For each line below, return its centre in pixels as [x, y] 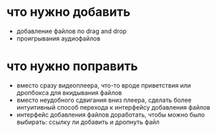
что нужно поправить [72, 66]
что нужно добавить [68, 12]
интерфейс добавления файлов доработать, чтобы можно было [111, 114]
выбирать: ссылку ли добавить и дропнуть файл [88, 122]
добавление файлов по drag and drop [72, 31]
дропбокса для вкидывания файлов [69, 92]
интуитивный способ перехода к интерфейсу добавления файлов [113, 107]
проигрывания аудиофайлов [58, 38]
